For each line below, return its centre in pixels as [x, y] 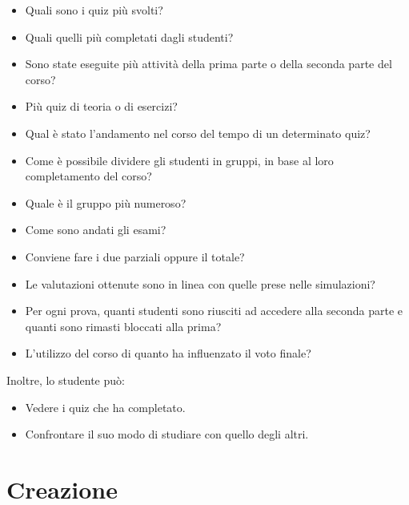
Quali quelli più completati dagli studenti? [129, 36]
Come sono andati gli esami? [96, 230]
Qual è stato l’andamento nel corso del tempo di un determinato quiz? [198, 133]
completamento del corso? [88, 176]
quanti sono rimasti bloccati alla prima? [123, 326]
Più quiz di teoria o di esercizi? [101, 106]
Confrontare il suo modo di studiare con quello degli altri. [167, 434]
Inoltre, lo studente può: [66, 380]
